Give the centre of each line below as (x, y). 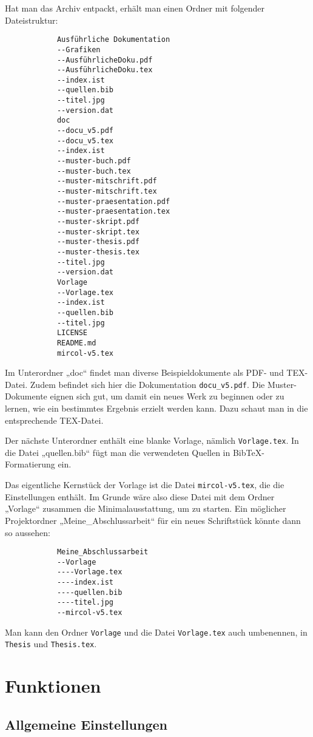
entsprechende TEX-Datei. (54, 420)
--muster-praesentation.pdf (113, 201)
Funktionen (53, 686)
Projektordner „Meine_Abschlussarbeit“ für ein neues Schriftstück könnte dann (153, 520)
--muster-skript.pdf (98, 222)
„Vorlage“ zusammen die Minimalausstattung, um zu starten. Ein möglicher (146, 508)
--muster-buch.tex (94, 171)
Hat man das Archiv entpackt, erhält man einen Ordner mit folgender (135, 8)
